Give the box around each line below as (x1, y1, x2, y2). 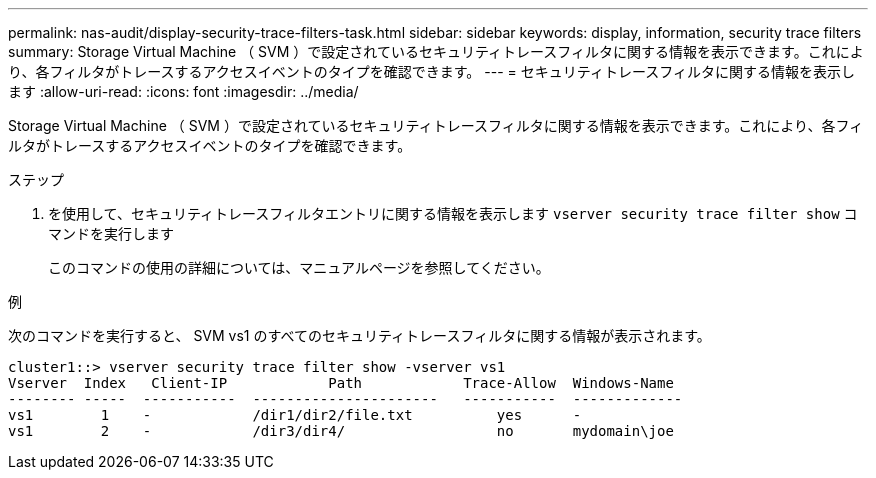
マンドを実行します (48, 225, 174, 242)
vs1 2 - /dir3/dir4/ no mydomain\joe (8, 423, 674, 439)
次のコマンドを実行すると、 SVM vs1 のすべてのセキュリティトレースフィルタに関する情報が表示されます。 (8, 327, 711, 344)
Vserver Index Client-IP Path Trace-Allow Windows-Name (8, 375, 674, 391)
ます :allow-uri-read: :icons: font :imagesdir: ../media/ (8, 83, 359, 100)
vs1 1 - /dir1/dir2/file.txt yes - (8, 407, 582, 423)
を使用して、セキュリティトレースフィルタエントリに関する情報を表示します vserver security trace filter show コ (48, 205, 858, 222)
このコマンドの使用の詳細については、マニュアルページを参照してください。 (48, 259, 550, 276)
